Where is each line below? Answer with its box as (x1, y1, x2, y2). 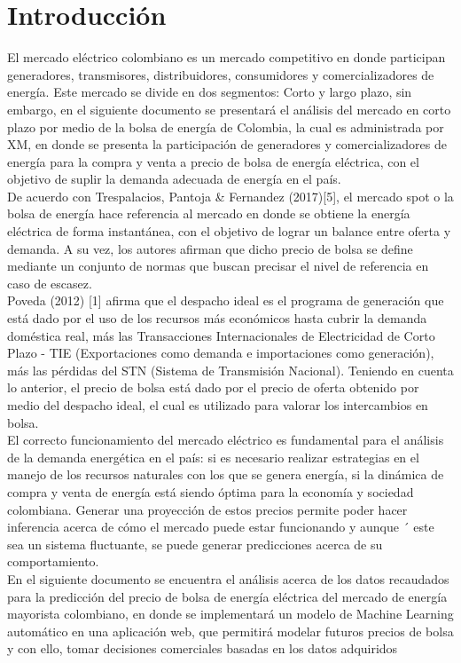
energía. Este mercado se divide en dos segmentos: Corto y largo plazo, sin (7, 83, 412, 101)
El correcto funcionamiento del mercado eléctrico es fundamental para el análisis (7, 430, 444, 449)
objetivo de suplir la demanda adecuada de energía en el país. (7, 170, 341, 188)
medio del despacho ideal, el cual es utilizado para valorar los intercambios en (7, 396, 428, 414)
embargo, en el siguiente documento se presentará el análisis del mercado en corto (7, 99, 451, 118)
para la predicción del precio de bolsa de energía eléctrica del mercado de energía (7, 587, 448, 605)
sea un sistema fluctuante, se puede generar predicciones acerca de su (7, 534, 383, 553)
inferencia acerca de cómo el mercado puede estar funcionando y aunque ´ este (7, 517, 434, 536)
